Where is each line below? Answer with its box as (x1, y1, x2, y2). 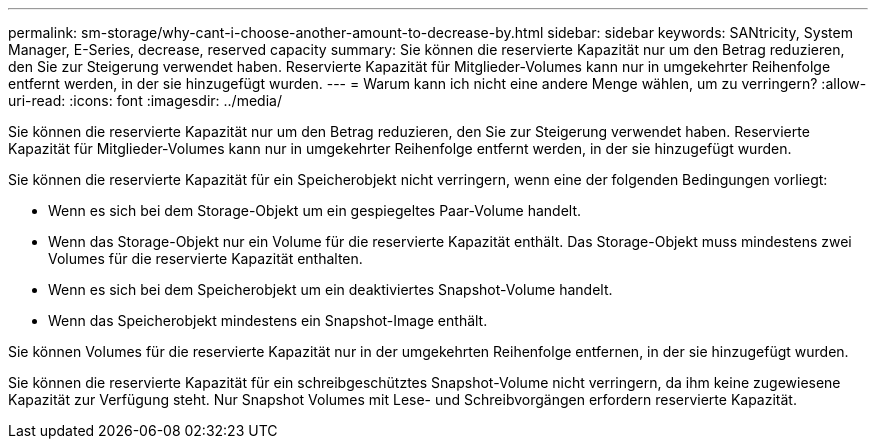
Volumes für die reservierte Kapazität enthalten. (48, 250, 363, 267)
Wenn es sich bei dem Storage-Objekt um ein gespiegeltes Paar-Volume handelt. (48, 202, 581, 219)
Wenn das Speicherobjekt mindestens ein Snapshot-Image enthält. (48, 312, 488, 329)
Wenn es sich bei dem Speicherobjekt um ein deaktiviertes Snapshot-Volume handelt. (48, 281, 613, 298)
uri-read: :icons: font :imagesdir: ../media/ (8, 92, 282, 109)
